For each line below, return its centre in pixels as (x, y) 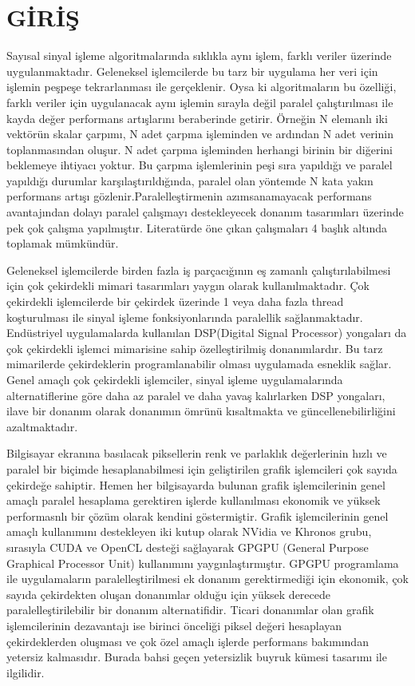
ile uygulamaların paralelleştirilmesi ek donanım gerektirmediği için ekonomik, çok (207, 579)
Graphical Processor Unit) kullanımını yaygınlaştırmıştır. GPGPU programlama (203, 563)
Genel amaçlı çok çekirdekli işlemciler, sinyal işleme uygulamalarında (175, 379)
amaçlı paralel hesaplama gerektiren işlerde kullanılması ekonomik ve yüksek (194, 500)
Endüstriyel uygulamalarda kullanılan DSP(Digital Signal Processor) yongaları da (207, 333)
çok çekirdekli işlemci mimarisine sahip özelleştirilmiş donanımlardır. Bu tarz (195, 348)
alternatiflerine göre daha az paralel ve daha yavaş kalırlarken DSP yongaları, (196, 395)
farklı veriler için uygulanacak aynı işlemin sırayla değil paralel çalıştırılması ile (200, 102)
